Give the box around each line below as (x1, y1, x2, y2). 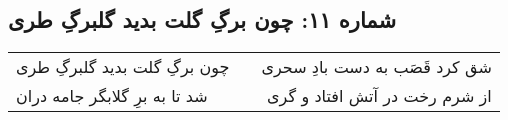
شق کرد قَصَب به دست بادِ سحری (261, 55, 492, 79)
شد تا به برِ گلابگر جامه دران (16, 84, 208, 108)
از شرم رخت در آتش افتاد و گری (267, 84, 492, 108)
